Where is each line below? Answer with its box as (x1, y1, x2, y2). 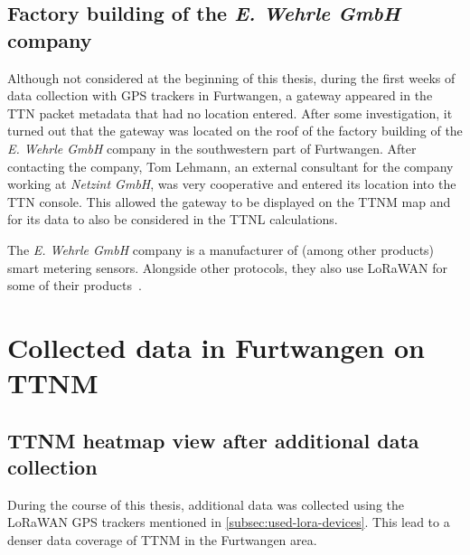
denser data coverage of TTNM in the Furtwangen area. (7, 531, 317, 550)
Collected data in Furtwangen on (7, 328, 425, 365)
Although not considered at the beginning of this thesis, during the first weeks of (7, 68, 456, 87)
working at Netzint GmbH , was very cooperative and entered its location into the (7, 174, 456, 193)
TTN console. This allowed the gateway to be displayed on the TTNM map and (7, 192, 451, 211)
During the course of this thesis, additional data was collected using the (7, 494, 405, 513)
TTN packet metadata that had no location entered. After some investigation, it (7, 103, 453, 122)
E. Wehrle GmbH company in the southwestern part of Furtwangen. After (7, 138, 417, 157)
